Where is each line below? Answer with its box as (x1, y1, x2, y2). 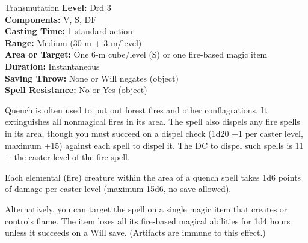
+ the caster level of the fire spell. (5, 151, 130, 163)
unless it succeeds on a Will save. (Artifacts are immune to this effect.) (5, 226, 266, 239)
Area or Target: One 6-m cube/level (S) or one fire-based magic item (5, 48, 268, 61)
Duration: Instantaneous (5, 59, 100, 72)
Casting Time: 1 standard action (5, 25, 132, 37)
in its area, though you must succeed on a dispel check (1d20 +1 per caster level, (5, 127, 303, 139)
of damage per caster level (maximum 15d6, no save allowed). (5, 182, 232, 195)
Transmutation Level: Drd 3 (5, 1, 111, 13)
